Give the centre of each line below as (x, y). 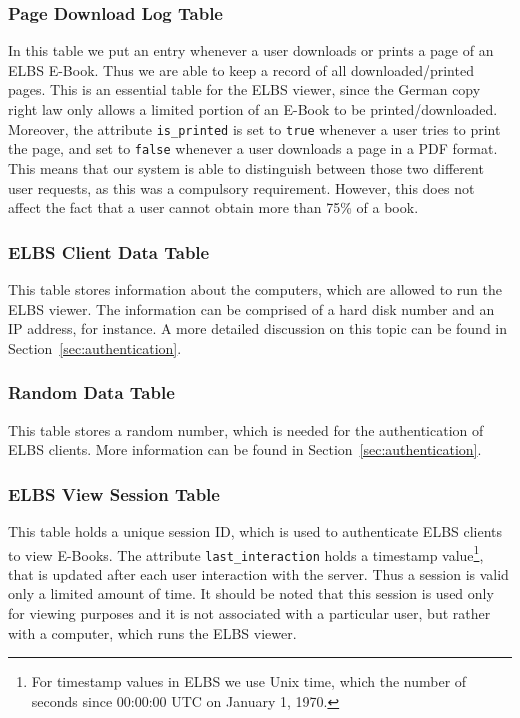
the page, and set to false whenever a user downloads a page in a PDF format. (253, 148)
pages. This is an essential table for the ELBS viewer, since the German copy (244, 89)
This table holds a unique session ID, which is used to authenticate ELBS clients (255, 530)
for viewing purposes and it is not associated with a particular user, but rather (249, 613)
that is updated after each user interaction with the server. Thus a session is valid (258, 573)
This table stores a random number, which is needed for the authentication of (246, 429)
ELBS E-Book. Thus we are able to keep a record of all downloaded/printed (241, 69)
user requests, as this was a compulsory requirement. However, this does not (241, 187)
